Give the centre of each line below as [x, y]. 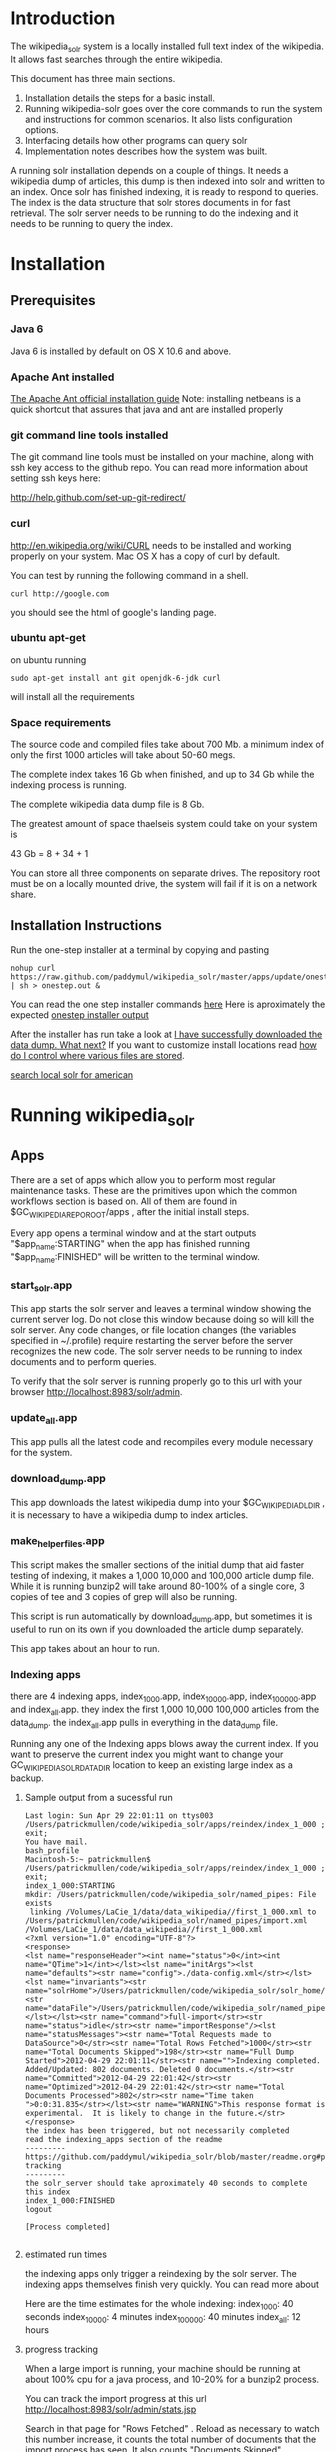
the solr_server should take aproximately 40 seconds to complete [166, 2183]
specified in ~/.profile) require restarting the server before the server [152, 1341]
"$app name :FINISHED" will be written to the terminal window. [135, 1258]
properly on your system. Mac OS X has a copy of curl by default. [145, 556]
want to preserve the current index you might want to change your [147, 1754]
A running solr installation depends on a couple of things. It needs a [149, 170]
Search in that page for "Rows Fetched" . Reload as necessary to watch [172, 2428]
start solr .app [41, 1286]
